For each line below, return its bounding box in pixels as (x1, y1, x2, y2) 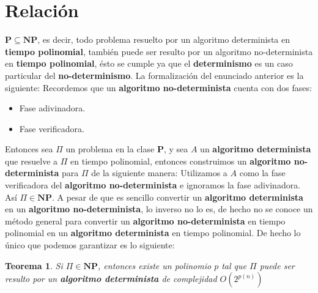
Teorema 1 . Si (5, 259, 63, 272)
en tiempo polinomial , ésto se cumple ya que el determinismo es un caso (5, 57, 293, 70)
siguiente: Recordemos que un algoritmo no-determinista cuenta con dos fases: (5, 81, 312, 94)
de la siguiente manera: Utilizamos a (91, 166, 227, 179)
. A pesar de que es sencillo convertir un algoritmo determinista (51, 190, 303, 203)
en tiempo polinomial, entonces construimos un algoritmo (70, 154, 291, 167)
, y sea (163, 143, 188, 155)
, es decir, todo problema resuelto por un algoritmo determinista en (37, 33, 290, 46)
